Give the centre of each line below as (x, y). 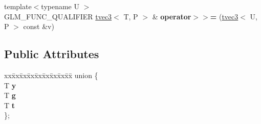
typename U (60, 6)
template (18, 6)
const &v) (39, 26)
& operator (172, 16)
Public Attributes (52, 54)
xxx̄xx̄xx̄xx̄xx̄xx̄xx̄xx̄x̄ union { (51, 75)
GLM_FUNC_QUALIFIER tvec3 (58, 16)
